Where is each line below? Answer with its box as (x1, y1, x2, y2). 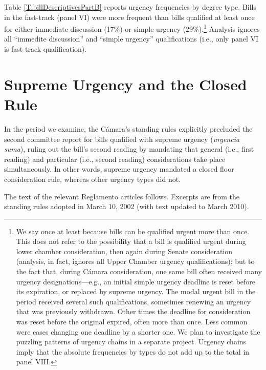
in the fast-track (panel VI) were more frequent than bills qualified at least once (4, 11, 255, 22)
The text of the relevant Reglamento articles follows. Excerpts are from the (4, 191, 240, 201)
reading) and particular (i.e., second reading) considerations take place (4, 153, 226, 164)
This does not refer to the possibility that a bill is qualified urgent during (16, 236, 246, 246)
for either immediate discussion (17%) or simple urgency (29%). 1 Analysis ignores (4, 22, 260, 34)
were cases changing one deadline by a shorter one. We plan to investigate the (16, 326, 260, 337)
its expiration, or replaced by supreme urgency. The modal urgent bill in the (16, 286, 256, 297)
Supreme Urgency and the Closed (4, 73, 247, 94)
